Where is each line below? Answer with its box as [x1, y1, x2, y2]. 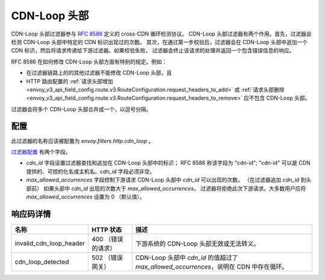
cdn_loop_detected [14, 257, 69, 266]
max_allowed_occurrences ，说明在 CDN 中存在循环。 [135, 262, 288, 271]
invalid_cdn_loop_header [14, 239, 85, 247]
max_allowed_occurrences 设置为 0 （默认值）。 [26, 193, 146, 200]
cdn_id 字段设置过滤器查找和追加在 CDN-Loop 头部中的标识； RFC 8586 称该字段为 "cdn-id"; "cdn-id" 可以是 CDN [26, 159, 311, 167]
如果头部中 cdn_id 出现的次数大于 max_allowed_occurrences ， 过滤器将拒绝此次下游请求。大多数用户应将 [43, 185, 306, 192]
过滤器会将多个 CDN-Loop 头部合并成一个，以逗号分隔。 [11, 106, 152, 113]
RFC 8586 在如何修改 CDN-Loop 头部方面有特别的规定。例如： [11, 58, 168, 65]
